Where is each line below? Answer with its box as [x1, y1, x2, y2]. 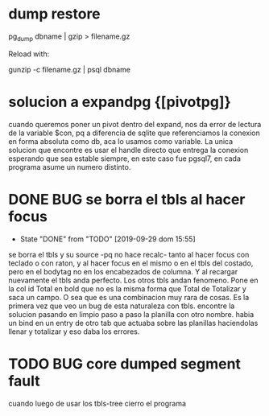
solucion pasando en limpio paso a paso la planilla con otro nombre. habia [8, 309, 255, 319]
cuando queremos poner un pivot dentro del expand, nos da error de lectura [8, 119, 262, 129]
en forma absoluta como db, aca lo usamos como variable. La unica [8, 136, 234, 146]
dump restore [8, 5, 101, 23]
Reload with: [8, 49, 50, 59]
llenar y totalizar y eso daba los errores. [8, 327, 140, 336]
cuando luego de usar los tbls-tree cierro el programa [8, 398, 187, 408]
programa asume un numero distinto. [8, 162, 131, 171]
